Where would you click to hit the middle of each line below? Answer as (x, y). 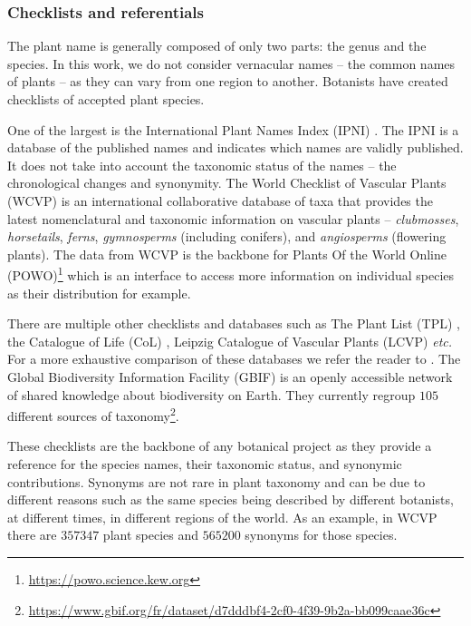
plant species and (151, 535)
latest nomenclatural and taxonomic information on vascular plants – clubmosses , (233, 218)
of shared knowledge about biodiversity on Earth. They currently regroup (211, 394)
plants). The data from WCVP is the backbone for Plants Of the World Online (227, 254)
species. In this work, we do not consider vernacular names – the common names (231, 63)
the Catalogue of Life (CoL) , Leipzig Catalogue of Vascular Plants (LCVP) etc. (230, 341)
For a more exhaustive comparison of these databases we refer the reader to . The (234, 359)
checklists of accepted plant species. (106, 99)
